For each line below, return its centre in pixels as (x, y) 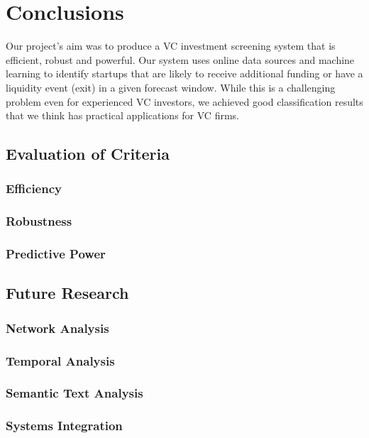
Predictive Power (56, 254)
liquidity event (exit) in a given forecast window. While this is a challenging (171, 87)
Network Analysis (57, 328)
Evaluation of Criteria (88, 154)
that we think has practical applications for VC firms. (122, 115)
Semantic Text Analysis (75, 393)
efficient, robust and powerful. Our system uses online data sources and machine (180, 59)
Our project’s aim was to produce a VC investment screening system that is (171, 46)
